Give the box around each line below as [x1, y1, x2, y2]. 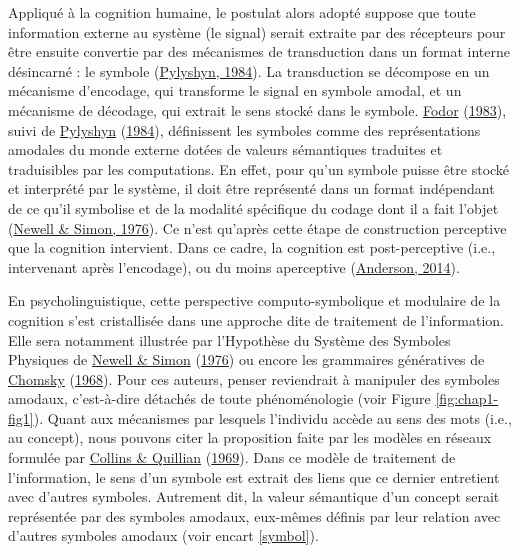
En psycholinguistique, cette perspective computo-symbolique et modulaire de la [8, 290, 501, 311]
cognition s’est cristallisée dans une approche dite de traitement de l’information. [8, 309, 504, 330]
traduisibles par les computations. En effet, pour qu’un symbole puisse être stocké [8, 158, 510, 179]
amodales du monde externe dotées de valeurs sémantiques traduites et [8, 139, 443, 160]
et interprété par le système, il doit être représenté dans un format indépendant [8, 178, 495, 199]
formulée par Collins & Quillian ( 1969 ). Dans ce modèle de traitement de [8, 447, 456, 468]
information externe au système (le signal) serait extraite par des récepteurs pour [8, 21, 506, 42]
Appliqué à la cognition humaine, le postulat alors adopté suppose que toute [8, 2, 476, 22]
